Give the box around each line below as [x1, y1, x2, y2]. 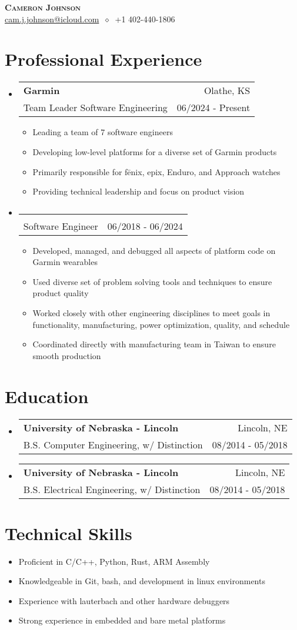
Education [5, 384, 89, 408]
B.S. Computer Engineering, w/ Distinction [23, 437, 203, 451]
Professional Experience [5, 47, 202, 71]
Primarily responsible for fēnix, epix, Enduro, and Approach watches [32, 165, 281, 177]
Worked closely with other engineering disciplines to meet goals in [32, 307, 271, 319]
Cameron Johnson [5, 1, 81, 13]
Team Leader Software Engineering [23, 100, 168, 115]
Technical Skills [5, 521, 132, 545]
